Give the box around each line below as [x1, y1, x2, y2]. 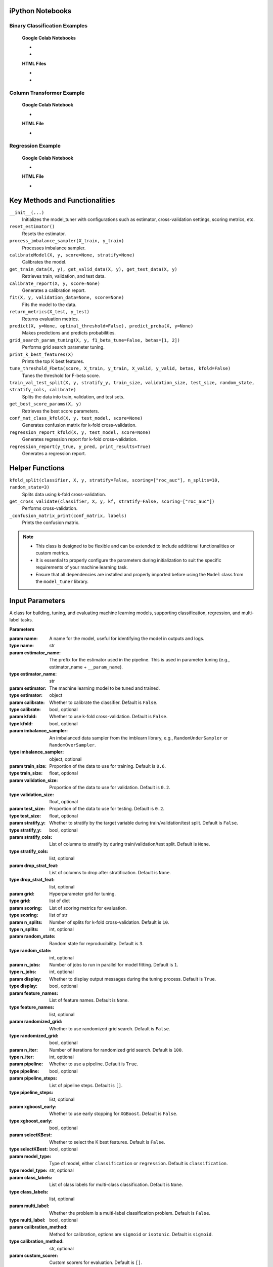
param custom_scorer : [9, 1252, 58, 1259]
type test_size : [9, 812, 41, 818]
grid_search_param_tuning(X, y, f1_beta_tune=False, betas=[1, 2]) [9, 337, 180, 343]
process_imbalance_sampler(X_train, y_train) [9, 238, 124, 244]
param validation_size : [9, 777, 58, 783]
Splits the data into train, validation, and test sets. [22, 393, 125, 400]
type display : [9, 983, 38, 989]
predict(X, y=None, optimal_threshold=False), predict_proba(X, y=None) [9, 323, 194, 329]
